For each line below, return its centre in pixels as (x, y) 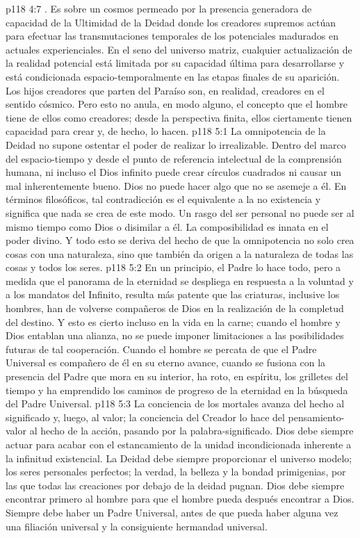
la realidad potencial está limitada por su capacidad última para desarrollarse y (175, 63)
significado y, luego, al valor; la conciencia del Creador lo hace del (145, 417)
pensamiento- (316, 417)
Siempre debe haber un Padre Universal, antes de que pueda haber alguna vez (172, 512)
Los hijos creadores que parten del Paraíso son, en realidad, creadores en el (165, 90)
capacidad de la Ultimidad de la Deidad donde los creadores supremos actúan (171, 22)
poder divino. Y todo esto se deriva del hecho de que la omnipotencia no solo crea (180, 240)
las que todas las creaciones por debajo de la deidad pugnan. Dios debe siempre (175, 485)
